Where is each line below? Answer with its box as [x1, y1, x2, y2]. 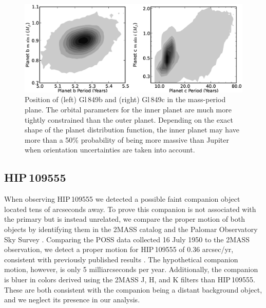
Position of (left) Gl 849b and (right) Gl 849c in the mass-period [25, 94, 226, 105]
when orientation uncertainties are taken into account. [25, 144, 195, 155]
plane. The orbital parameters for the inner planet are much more [25, 104, 232, 115]
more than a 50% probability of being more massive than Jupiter [25, 134, 229, 145]
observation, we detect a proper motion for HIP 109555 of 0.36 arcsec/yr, [4, 244, 234, 255]
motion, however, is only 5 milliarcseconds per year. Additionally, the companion [4, 264, 258, 275]
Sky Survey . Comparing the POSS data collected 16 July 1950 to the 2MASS [4, 234, 250, 244]
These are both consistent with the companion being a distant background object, [4, 284, 262, 295]
